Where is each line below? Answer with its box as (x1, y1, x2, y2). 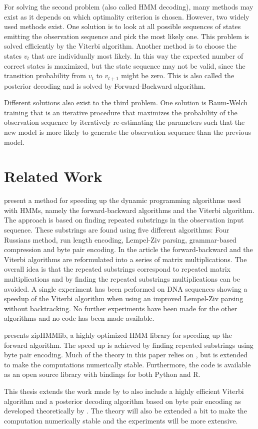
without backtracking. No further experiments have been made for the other (4, 303, 237, 313)
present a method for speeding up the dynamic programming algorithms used (4, 195, 241, 205)
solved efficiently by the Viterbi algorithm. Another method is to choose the (4, 41, 237, 51)
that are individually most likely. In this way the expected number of (31, 50, 243, 61)
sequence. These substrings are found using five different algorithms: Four (4, 225, 229, 235)
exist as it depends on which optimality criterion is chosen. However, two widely (4, 11, 249, 22)
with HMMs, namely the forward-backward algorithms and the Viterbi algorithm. (4, 204, 254, 215)
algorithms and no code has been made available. (4, 313, 154, 323)
